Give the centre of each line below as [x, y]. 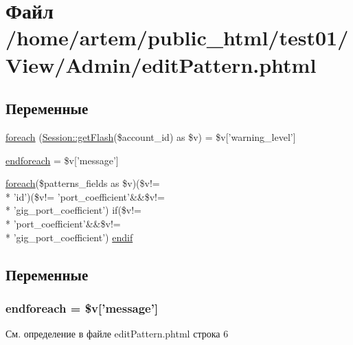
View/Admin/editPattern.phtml [161, 64]
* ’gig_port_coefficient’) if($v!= [74, 210]
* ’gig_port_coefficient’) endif [69, 237]
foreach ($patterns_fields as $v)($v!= [83, 183]
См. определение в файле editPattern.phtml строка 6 [117, 334]
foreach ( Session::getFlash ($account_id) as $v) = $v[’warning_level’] [151, 136]
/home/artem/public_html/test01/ [177, 37]
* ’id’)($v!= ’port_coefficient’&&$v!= [85, 196]
